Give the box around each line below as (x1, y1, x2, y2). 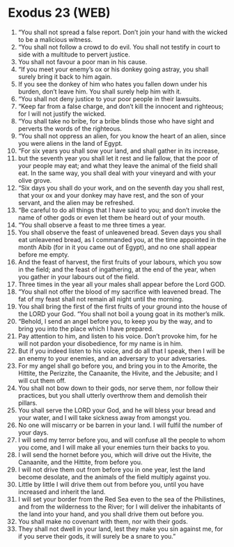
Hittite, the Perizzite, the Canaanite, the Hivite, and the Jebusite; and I (17, 368, 218, 377)
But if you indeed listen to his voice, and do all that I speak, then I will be (17, 347, 225, 355)
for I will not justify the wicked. (17, 110, 107, 118)
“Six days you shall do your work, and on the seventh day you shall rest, (17, 183, 225, 192)
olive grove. (17, 176, 52, 184)
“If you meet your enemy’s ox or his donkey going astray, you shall (17, 65, 209, 73)
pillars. (17, 398, 38, 407)
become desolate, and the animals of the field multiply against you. (17, 472, 211, 481)
